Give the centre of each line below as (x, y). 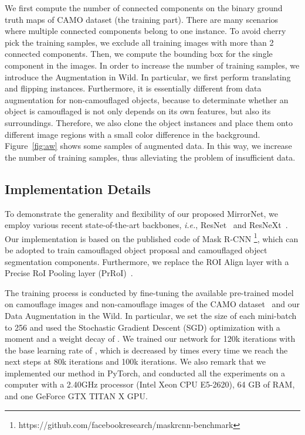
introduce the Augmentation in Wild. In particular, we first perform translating (148, 77)
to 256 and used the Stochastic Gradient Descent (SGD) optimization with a (143, 327)
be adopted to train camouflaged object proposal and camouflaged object (136, 249)
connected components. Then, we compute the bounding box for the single (139, 54)
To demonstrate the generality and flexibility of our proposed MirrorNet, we (141, 213)
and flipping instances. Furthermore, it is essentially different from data (133, 88)
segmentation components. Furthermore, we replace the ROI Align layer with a (147, 261)
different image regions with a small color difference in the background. (133, 134)
